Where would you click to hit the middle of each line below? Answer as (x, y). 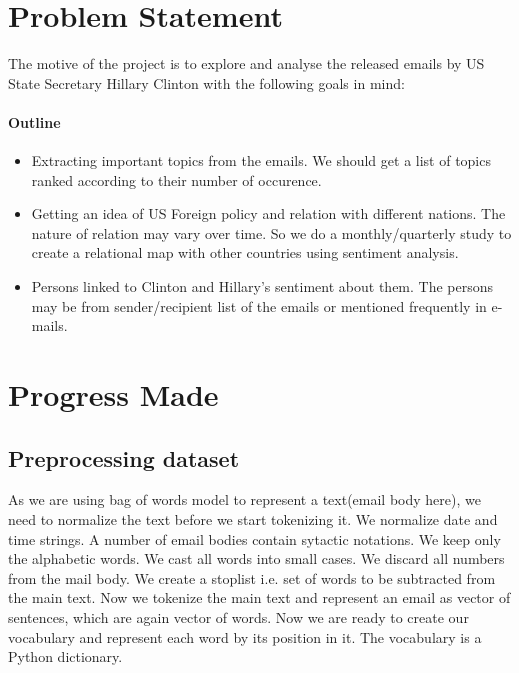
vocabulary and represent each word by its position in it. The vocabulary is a (245, 636)
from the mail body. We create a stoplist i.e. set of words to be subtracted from (252, 577)
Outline (34, 121)
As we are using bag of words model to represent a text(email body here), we (244, 499)
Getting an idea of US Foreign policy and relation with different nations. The (268, 213)
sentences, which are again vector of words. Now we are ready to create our (238, 617)
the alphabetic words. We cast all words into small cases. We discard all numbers (256, 558)
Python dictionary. (65, 656)
